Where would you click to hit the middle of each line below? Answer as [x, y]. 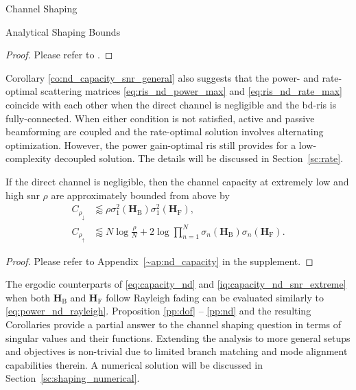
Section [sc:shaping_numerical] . [73, 378]
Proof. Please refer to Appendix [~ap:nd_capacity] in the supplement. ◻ [159, 261]
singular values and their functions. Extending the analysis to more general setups [178, 337]
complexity [28, 158]
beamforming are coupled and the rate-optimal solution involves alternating [165, 131]
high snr [23, 195]
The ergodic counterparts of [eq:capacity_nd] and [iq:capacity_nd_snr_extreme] [176, 284]
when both [28, 297]
